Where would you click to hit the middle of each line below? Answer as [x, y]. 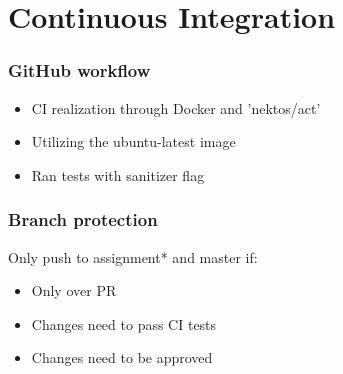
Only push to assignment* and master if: [133, 256]
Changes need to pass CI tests [124, 323]
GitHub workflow [79, 70]
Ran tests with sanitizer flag [118, 174]
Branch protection [83, 219]
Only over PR [74, 290]
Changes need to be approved [122, 357]
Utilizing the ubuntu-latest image [133, 141]
